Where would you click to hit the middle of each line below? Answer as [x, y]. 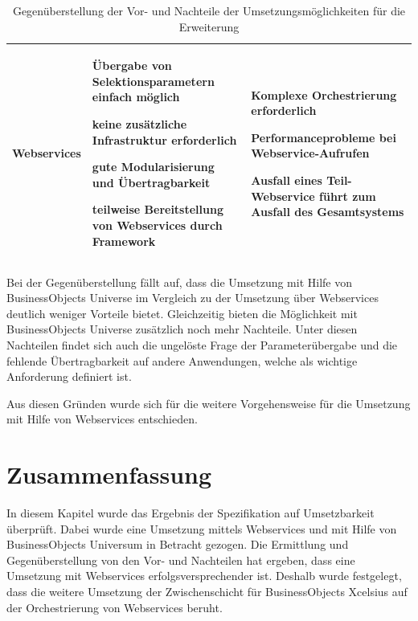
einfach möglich [136, 97]
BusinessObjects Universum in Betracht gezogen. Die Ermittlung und [178, 544]
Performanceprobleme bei [324, 137]
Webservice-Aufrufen [310, 153]
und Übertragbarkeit [151, 182]
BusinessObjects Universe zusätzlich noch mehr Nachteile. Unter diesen [182, 329]
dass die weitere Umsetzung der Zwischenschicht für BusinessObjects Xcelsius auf [207, 592]
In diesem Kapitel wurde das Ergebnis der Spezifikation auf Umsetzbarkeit [191, 513]
